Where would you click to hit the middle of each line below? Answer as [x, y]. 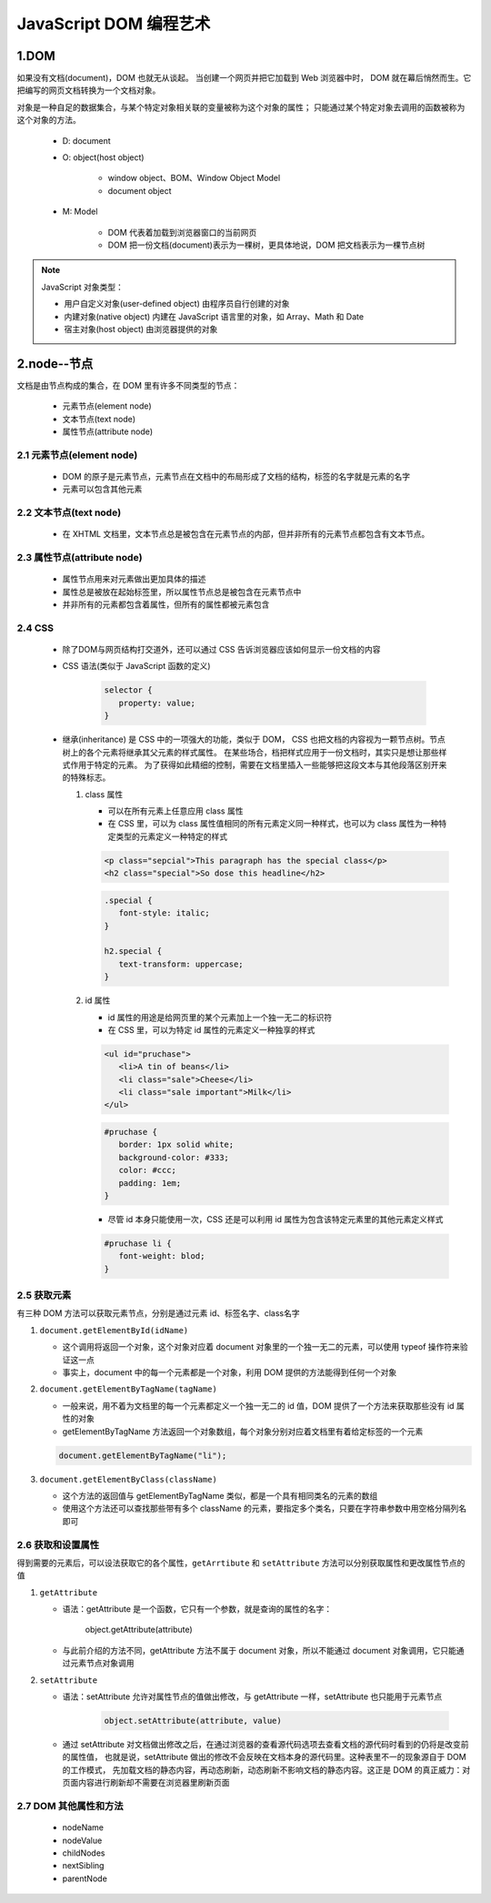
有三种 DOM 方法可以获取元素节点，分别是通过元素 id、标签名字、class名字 [158, 1313]
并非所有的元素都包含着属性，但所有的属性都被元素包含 [166, 604]
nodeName [83, 1827]
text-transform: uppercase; [181, 964]
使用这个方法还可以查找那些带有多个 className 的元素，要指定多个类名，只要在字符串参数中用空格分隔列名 [265, 1508]
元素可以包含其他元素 [102, 489]
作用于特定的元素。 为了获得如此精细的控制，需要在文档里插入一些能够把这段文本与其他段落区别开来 [258, 764]
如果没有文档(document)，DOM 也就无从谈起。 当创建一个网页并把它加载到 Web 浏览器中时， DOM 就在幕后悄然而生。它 [244, 78]
